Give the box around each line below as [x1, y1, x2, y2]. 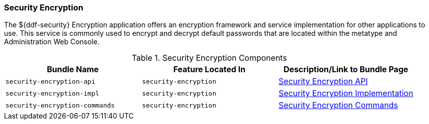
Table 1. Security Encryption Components [132, 53, 287, 63]
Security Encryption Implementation [278, 88, 414, 99]
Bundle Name [46, 64, 99, 75]
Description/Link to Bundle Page [283, 64, 409, 75]
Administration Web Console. [4, 37, 100, 46]
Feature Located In [173, 64, 245, 75]
